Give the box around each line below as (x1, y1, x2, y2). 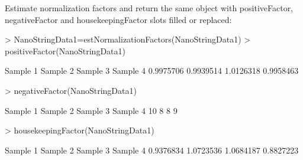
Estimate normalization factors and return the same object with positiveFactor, (5, 2, 294, 14)
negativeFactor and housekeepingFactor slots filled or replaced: (5, 13, 232, 25)
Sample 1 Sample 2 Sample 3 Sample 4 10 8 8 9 (5, 104, 178, 116)
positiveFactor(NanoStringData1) (5, 44, 125, 57)
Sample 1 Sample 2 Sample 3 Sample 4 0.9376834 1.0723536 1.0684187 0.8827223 (5, 143, 299, 156)
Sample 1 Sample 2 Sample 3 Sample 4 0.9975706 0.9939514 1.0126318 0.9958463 (5, 64, 299, 77)
